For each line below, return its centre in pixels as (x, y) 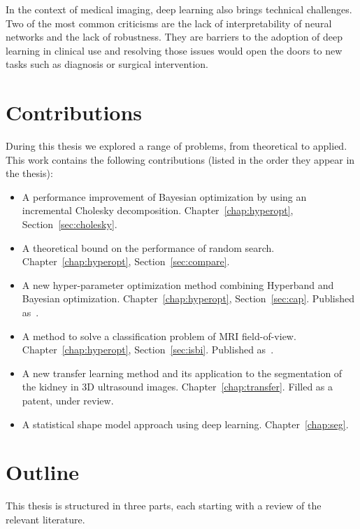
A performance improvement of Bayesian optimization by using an (164, 196)
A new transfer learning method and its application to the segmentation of (182, 373)
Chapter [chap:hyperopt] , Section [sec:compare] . (126, 261)
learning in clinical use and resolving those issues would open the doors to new (174, 50)
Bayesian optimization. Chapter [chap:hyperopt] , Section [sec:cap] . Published (188, 298)
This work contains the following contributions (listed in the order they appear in (180, 159)
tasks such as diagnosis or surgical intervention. (107, 64)
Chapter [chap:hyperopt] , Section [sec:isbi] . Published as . (148, 350)
